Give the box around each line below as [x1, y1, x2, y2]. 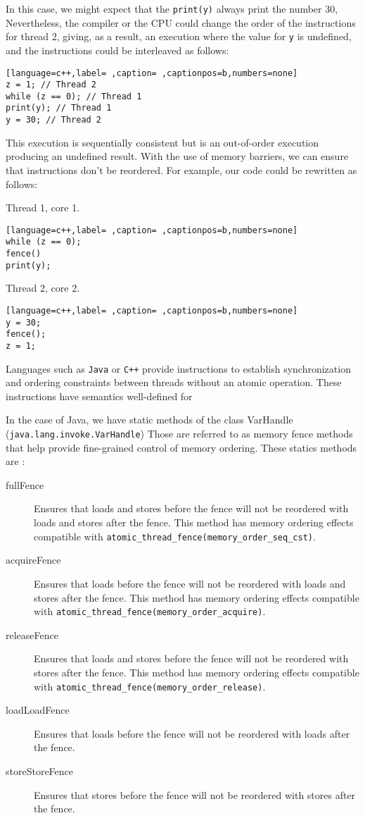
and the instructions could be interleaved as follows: [6, 42, 229, 57]
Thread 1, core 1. [6, 200, 80, 215]
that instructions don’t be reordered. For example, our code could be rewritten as [6, 162, 357, 177]
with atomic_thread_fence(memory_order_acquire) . [34, 604, 266, 619]
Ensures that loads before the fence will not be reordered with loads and [34, 576, 346, 590]
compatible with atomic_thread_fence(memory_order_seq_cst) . [34, 528, 316, 543]
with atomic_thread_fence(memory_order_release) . [34, 678, 266, 693]
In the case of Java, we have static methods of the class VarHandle [6, 412, 293, 427]
